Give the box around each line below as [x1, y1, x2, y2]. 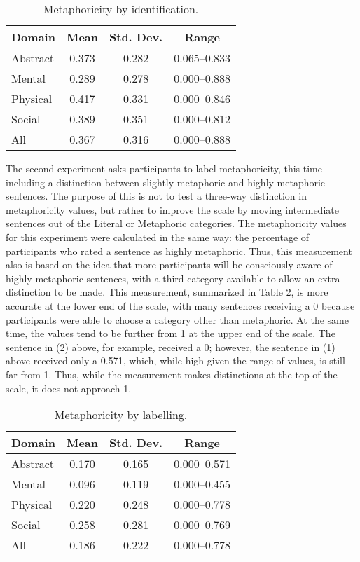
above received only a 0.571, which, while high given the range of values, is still [6, 353, 345, 368]
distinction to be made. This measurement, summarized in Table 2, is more [6, 285, 328, 299]
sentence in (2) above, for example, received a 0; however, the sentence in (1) [6, 339, 335, 354]
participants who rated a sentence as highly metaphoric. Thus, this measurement [6, 243, 352, 258]
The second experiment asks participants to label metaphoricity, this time [6, 161, 322, 175]
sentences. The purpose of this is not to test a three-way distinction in [6, 189, 307, 203]
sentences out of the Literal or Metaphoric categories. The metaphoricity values [6, 216, 347, 231]
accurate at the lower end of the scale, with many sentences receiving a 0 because [6, 298, 355, 313]
